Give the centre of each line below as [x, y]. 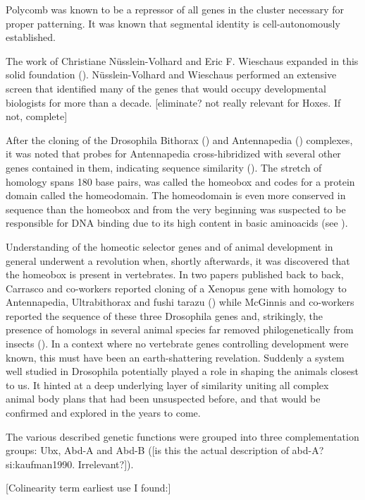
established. [31, 37]
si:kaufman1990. [41, 464]
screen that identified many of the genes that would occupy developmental [166, 88]
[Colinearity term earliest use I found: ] [88, 488]
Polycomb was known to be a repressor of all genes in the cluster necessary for [175, 9]
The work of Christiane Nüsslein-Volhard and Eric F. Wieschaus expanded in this [182, 60]
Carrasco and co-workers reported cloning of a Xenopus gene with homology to [176, 288]
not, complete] [37, 116]
